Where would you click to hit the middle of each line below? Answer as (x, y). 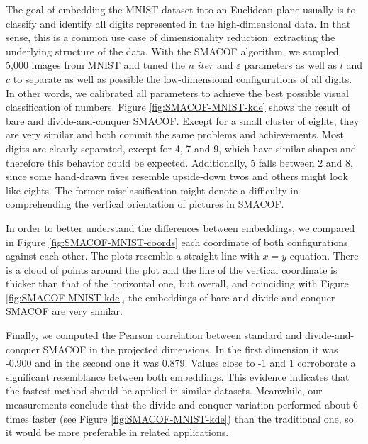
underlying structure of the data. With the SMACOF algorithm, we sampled (172, 51)
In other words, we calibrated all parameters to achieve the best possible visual (178, 93)
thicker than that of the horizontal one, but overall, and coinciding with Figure (177, 283)
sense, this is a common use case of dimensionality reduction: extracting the (171, 37)
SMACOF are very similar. (64, 311)
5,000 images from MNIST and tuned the (95, 65)
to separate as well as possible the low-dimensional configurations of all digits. (183, 78)
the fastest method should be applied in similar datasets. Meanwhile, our (164, 390)
